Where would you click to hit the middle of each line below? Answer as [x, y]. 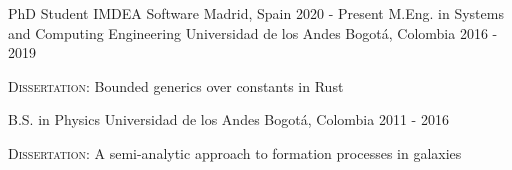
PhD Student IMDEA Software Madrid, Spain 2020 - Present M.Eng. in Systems [256, 13]
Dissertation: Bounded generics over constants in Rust [176, 85]
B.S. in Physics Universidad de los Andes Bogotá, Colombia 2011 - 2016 [228, 119]
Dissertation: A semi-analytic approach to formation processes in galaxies [235, 152]
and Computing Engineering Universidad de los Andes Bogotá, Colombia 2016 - [253, 32]
